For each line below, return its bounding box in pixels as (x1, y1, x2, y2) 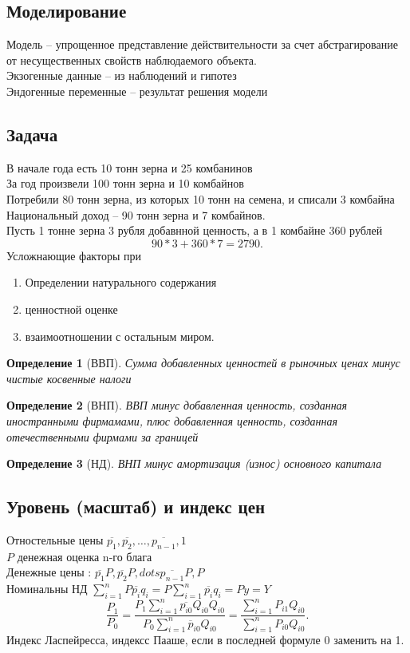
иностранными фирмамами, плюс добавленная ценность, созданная (6, 412, 337, 429)
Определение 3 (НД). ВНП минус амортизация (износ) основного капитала (6, 455, 382, 472)
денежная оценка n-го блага (17, 548, 152, 564)
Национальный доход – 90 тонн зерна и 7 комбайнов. (6, 206, 266, 223)
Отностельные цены (6, 531, 104, 548)
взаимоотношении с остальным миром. (25, 327, 215, 344)
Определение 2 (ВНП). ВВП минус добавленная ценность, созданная (6, 397, 348, 414)
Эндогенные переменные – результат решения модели (6, 82, 268, 99)
